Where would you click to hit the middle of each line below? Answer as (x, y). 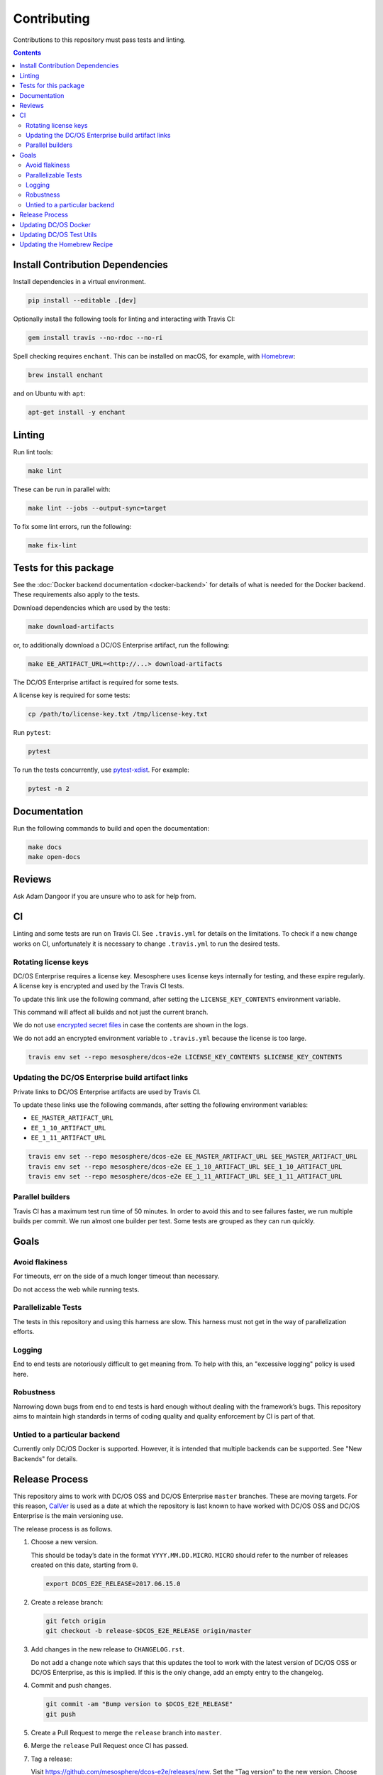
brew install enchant (66, 375)
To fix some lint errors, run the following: (72, 526)
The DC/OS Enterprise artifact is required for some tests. (96, 682)
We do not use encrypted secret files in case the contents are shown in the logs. (131, 1025)
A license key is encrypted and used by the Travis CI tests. (99, 986)
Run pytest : (32, 733)
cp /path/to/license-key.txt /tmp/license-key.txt (118, 714)
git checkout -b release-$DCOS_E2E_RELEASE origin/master (149, 1631)
